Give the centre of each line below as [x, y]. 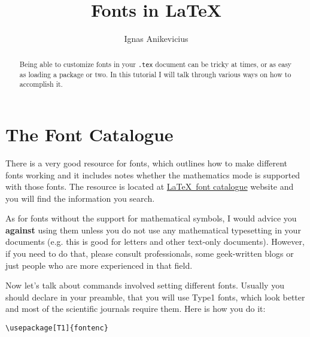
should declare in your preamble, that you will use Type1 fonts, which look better [155, 297]
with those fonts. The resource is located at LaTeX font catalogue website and [150, 186]
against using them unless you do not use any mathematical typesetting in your [153, 230]
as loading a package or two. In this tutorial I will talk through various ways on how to [155, 74]
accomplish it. [41, 84]
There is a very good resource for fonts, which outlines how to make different [147, 163]
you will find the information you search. [80, 198]
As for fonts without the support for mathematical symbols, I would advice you [151, 218]
